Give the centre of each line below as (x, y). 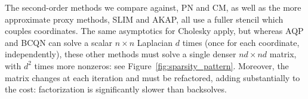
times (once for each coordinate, (241, 42)
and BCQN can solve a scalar (59, 42)
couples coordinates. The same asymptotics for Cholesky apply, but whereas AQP (154, 31)
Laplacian (155, 42)
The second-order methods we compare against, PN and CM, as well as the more (153, 7)
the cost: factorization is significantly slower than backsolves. (116, 89)
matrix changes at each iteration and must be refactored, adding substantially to (153, 77)
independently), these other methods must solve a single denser (121, 54)
